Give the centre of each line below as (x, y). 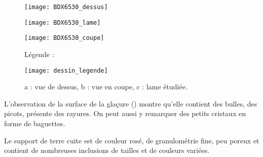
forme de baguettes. (35, 123)
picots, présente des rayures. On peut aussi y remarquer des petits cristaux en (125, 113)
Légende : (39, 54)
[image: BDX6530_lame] (63, 22)
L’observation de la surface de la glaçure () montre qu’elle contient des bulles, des (131, 103)
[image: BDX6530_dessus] (66, 7)
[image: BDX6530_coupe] (64, 38)
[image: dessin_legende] (66, 70)
